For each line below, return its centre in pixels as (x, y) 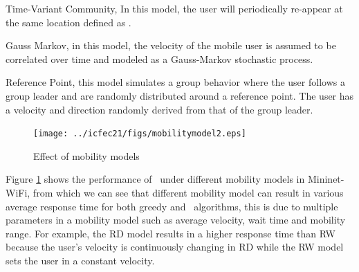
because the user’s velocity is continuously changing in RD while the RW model (175, 247)
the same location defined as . (68, 22)
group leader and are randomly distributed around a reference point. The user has (180, 95)
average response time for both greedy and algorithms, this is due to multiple (172, 206)
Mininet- (326, 179)
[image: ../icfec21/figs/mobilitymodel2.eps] (140, 134)
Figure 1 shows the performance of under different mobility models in (155, 179)
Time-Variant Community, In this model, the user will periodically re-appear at (174, 8)
